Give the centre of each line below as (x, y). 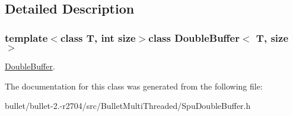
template (26, 37)
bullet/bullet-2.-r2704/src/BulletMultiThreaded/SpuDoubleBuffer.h (128, 106)
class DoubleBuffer (194, 37)
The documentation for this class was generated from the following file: (134, 86)
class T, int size (98, 37)
